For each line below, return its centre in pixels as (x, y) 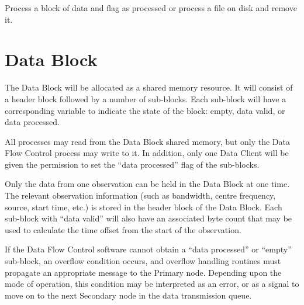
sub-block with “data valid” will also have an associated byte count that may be (148, 218)
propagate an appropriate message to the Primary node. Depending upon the (143, 272)
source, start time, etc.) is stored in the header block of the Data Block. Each (144, 207)
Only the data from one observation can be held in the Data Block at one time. (147, 184)
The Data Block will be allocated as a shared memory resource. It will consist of (149, 87)
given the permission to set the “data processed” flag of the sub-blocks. (132, 164)
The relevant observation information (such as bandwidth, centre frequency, (140, 195)
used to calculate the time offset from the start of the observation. (123, 229)
